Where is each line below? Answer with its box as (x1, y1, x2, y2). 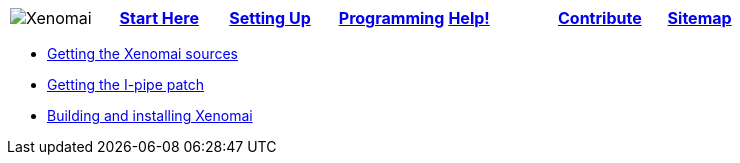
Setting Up (229, 8, 311, 28)
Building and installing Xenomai (47, 107, 253, 124)
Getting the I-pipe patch (47, 76, 205, 93)
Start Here (119, 8, 199, 28)
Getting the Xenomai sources (47, 45, 238, 62)
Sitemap (667, 8, 732, 28)
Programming (338, 8, 445, 28)
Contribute (557, 8, 642, 28)
